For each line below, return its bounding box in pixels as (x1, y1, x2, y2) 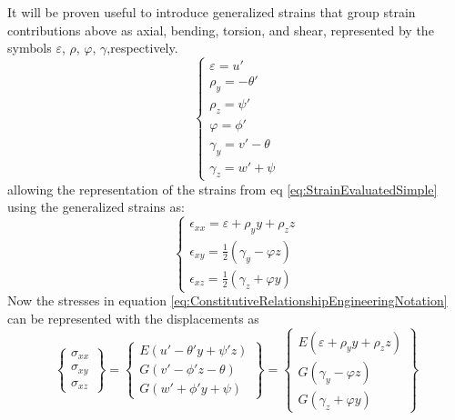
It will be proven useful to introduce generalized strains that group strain (7, 3, 416, 21)
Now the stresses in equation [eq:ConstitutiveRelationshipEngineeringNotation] (7, 291, 448, 310)
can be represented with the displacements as (7, 308, 259, 327)
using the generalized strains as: (7, 197, 185, 216)
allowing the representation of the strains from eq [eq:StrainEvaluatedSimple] (7, 179, 438, 198)
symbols (7, 38, 52, 57)
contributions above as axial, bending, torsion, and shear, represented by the (7, 20, 434, 39)
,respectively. (106, 38, 178, 57)
